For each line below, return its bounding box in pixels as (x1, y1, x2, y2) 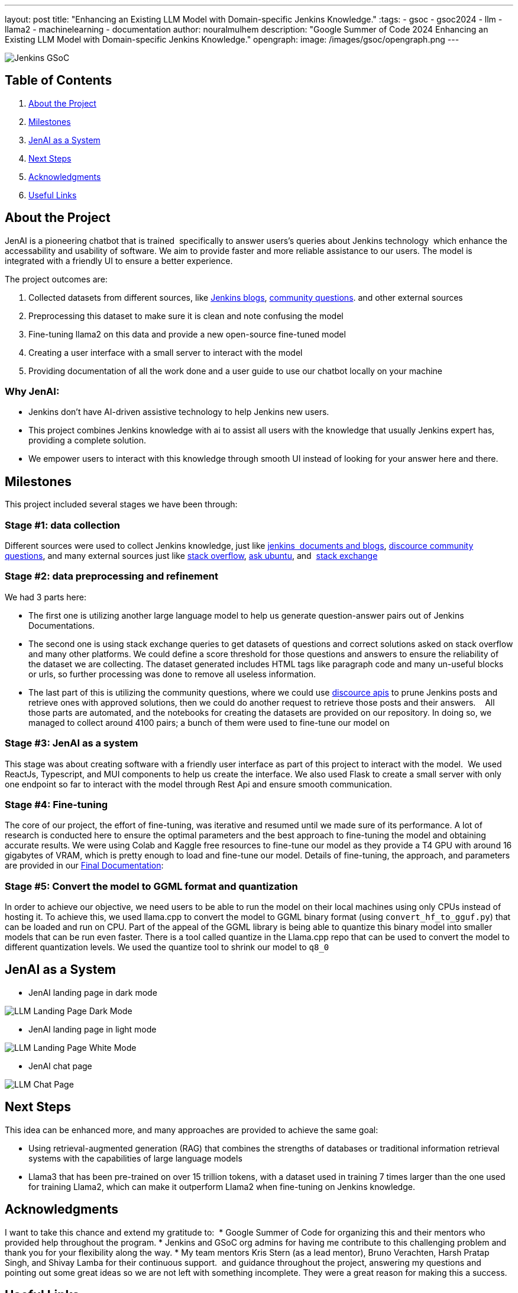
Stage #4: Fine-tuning (5, 798, 108, 810)
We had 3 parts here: (5, 591, 86, 602)
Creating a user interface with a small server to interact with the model (28, 347, 303, 358)
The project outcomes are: (5, 274, 108, 284)
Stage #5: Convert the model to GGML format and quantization (5, 880, 298, 892)
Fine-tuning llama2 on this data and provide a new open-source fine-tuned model (28, 329, 346, 339)
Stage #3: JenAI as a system (5, 737, 138, 750)
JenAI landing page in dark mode (28, 987, 157, 998)
